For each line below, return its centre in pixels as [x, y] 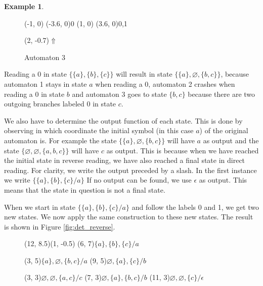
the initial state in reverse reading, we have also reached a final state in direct [125, 160]
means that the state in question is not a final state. [85, 189]
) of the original [224, 130]
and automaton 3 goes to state [119, 94]
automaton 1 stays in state [46, 83]
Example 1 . [24, 6]
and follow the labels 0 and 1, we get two [195, 207]
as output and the [231, 140]
